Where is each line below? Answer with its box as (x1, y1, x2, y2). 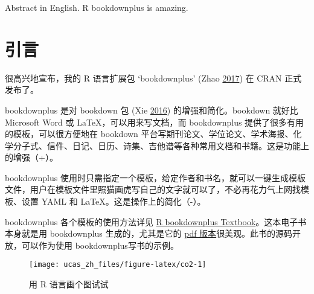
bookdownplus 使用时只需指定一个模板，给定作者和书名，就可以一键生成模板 (5, 171, 306, 184)
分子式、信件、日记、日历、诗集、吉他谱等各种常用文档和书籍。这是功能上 (13, 139, 309, 152)
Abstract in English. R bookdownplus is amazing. (5, 1, 188, 13)
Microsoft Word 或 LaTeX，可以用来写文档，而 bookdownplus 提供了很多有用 (5, 115, 304, 128)
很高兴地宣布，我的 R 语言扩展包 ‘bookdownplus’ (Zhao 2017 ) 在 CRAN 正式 (5, 71, 302, 84)
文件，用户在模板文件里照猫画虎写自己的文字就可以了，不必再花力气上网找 (5, 183, 301, 196)
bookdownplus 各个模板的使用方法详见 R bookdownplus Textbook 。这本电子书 (5, 215, 307, 228)
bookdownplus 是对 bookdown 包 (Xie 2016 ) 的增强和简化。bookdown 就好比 (5, 103, 298, 116)
